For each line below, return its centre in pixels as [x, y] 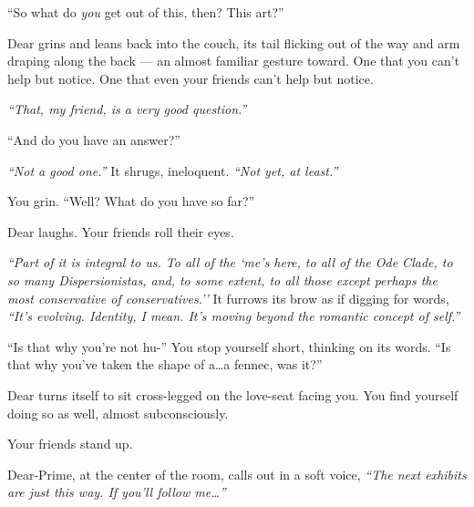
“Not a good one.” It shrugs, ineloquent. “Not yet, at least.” [173, 170]
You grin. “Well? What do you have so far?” [131, 201]
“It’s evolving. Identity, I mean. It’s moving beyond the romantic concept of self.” [234, 316]
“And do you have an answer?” [94, 139]
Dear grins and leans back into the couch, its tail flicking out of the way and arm [234, 42]
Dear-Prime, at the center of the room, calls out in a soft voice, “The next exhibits [237, 474]
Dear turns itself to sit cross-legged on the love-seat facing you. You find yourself [233, 394]
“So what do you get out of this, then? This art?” [146, 12]
